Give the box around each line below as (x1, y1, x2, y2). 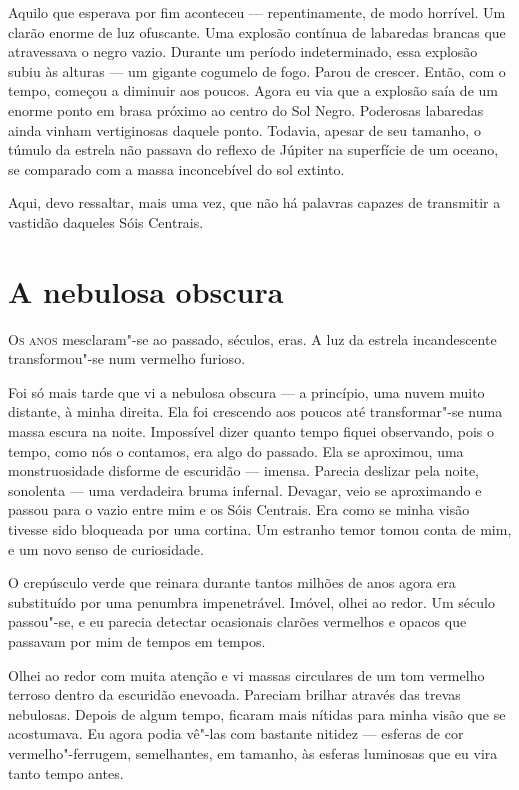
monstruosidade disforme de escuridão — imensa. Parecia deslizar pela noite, (8, 460, 480, 481)
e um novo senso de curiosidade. (8, 538, 204, 559)
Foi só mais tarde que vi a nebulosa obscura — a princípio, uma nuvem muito (8, 381, 485, 402)
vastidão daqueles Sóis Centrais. (8, 211, 204, 232)
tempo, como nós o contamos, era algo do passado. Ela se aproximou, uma (8, 440, 464, 461)
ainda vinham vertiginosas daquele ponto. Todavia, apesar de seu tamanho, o (8, 119, 481, 140)
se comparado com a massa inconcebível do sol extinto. (8, 158, 345, 179)
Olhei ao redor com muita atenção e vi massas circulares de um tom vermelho (8, 664, 485, 685)
